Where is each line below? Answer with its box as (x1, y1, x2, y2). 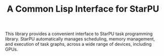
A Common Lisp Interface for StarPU (6, 3, 160, 15)
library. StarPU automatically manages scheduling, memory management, (5, 36, 155, 42)
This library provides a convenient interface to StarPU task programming (5, 31, 153, 37)
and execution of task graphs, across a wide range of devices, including (5, 41, 152, 47)
